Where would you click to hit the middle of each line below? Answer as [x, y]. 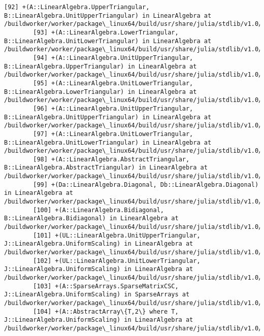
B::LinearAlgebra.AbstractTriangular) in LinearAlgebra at [106, 168]
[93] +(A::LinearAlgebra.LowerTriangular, [106, 32]
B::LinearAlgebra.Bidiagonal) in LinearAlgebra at [91, 219]
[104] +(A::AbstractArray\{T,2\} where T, [106, 311]
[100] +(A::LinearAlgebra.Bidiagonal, [98, 210]
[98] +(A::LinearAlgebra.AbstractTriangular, [111, 159]
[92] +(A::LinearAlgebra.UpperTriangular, [77, 7]
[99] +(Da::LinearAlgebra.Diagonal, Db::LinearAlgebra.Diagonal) [146, 184]
